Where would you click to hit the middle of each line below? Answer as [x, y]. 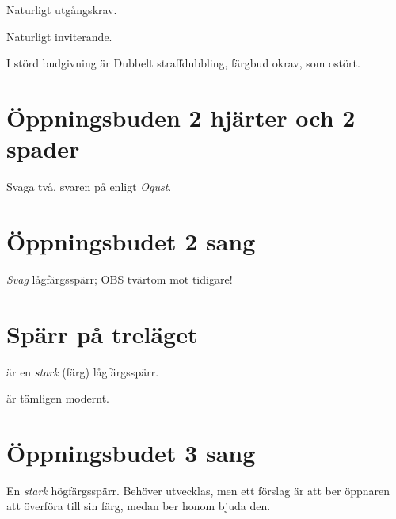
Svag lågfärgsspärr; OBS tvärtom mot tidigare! [120, 279]
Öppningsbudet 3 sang [131, 452]
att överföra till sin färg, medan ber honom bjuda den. [139, 506]
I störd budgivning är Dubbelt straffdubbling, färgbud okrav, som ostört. [183, 63]
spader [43, 149]
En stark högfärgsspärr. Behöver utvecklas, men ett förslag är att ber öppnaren [198, 490]
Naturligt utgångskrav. [62, 10]
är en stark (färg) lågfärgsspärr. [83, 371]
